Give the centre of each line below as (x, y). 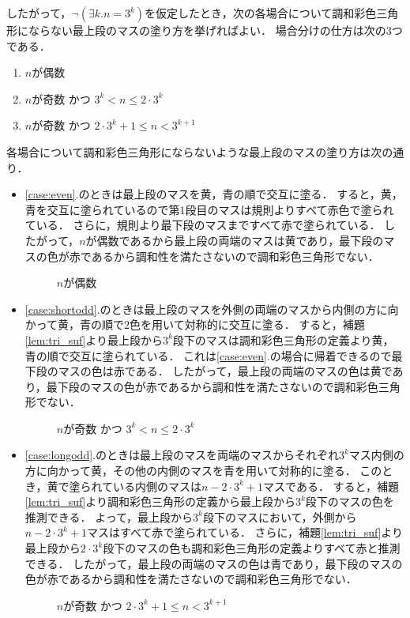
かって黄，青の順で (75, 324)
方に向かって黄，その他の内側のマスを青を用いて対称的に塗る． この (203, 471)
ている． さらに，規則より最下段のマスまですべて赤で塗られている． (203, 225)
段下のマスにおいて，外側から (280, 516)
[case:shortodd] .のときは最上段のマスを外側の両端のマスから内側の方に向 (212, 309)
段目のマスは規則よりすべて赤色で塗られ (290, 209)
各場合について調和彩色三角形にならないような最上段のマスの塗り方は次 (194, 151)
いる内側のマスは (157, 486)
